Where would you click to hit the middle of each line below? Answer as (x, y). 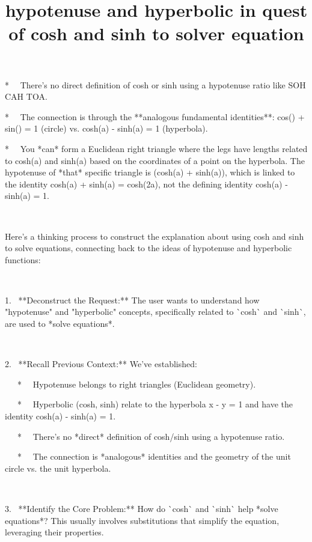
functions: (23, 259)
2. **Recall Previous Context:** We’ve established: (101, 364)
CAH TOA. (26, 96)
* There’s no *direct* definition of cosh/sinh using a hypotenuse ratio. (151, 436)
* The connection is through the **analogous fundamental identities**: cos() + (155, 116)
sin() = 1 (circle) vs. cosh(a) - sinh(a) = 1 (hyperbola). (106, 128)
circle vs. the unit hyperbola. (58, 468)
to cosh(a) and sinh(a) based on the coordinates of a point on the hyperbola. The (155, 160)
